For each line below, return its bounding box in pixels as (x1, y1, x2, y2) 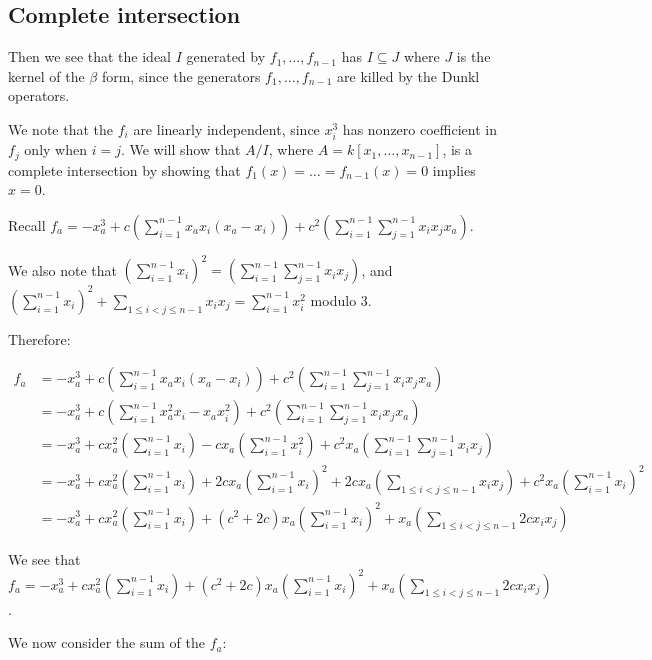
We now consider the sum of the (8, 632, 205, 653)
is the (456, 46, 491, 67)
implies (432, 159, 476, 180)
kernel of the (8, 65, 85, 86)
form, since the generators (101, 65, 261, 86)
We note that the (8, 118, 113, 139)
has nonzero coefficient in (342, 118, 497, 139)
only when (24, 139, 87, 160)
